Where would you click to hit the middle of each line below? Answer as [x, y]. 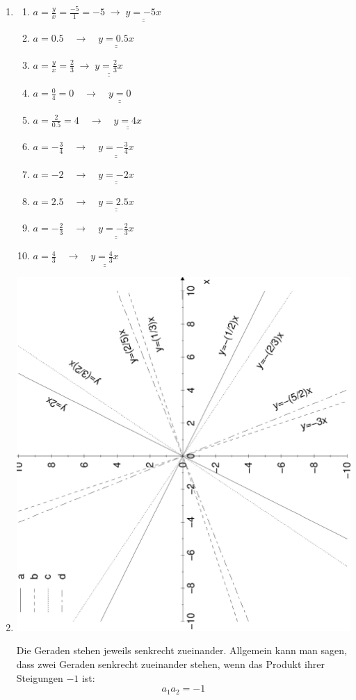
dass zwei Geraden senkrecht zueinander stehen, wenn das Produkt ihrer [170, 664]
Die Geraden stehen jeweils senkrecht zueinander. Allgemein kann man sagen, [181, 650]
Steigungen [40, 677]
